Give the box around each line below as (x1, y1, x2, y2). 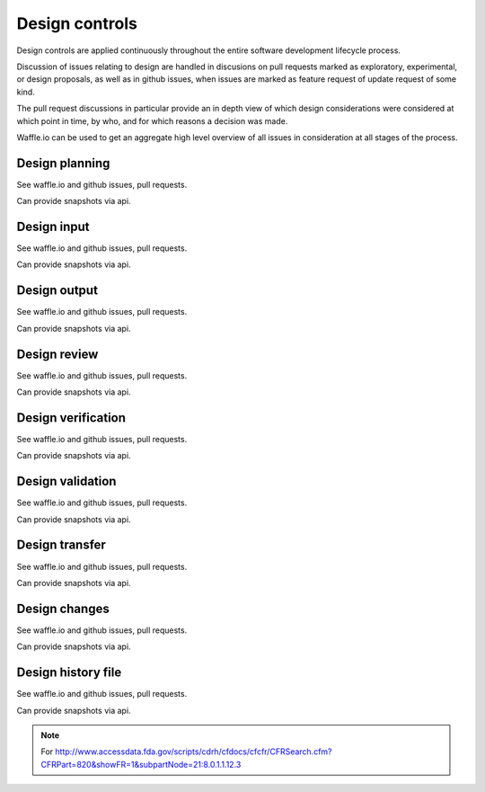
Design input (16, 219, 90, 234)
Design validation (16, 474, 117, 489)
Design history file (16, 665, 122, 681)
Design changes (16, 601, 110, 616)
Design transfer (16, 538, 107, 553)
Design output (16, 283, 99, 298)
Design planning (16, 156, 110, 171)
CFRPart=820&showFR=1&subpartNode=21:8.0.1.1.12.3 (40, 759, 242, 770)
